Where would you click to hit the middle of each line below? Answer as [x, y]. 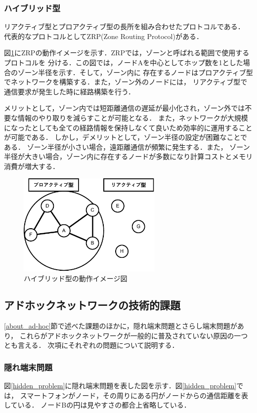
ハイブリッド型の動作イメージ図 [76, 278]
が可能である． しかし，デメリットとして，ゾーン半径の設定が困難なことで [126, 137]
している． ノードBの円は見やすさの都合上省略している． [97, 405]
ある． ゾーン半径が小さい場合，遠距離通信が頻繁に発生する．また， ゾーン [127, 146]
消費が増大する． [32, 166]
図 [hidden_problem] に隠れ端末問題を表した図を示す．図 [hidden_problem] [120, 386]
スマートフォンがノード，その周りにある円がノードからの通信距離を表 [134, 395]
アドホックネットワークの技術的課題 [92, 305]
